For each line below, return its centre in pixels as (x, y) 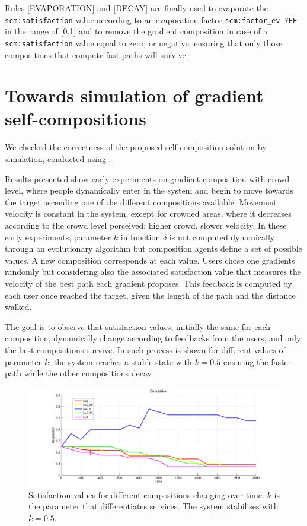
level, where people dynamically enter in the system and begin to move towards (149, 190)
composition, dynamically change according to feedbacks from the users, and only (153, 338)
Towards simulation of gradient (134, 95)
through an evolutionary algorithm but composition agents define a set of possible (153, 248)
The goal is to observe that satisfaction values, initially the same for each (138, 326)
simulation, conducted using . (58, 159)
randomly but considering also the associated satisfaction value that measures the (153, 272)
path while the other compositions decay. (79, 373)
